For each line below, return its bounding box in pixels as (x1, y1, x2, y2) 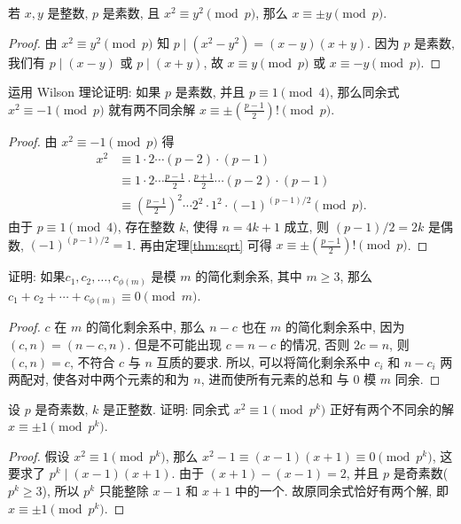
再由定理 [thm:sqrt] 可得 (139, 235, 272, 254)
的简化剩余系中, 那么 (85, 317, 206, 336)
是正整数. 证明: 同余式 (102, 399, 230, 418)
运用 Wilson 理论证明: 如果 (8, 82, 161, 101)
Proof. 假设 (8, 446, 70, 465)
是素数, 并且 (175, 82, 246, 101)
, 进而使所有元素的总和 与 (200, 370, 349, 388)
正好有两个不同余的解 (329, 399, 454, 418)
